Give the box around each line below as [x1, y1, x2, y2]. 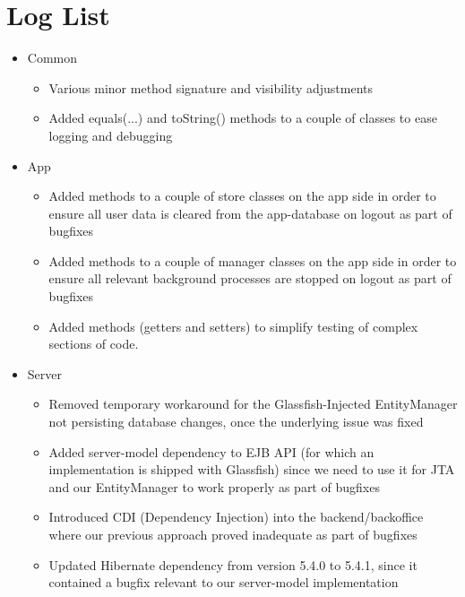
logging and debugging [48, 125, 173, 144]
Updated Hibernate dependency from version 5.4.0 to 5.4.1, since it [48, 555, 418, 574]
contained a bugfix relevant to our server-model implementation [48, 573, 399, 592]
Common [27, 48, 78, 67]
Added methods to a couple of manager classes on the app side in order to [48, 251, 457, 270]
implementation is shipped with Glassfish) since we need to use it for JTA [48, 460, 455, 479]
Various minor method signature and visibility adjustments [48, 78, 374, 97]
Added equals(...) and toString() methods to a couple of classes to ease [48, 108, 437, 127]
